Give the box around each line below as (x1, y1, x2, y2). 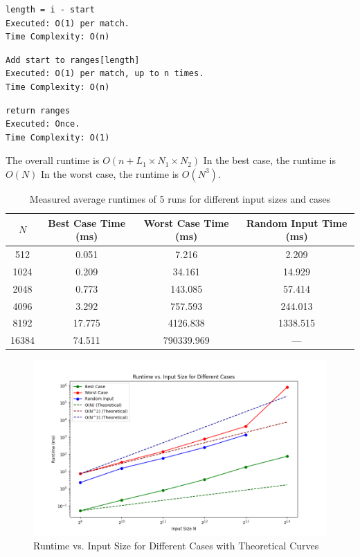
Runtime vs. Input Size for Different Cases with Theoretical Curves (33, 538, 319, 553)
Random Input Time (246, 215, 348, 230)
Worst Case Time (143, 215, 229, 230)
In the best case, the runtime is (203, 153, 336, 167)
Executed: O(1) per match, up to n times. (6, 69, 204, 79)
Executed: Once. (6, 119, 80, 129)
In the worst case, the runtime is (41, 166, 179, 181)
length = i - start (6, 5, 95, 15)
